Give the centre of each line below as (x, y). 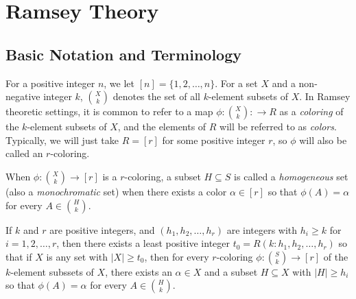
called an (24, 153)
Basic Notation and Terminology (123, 54)
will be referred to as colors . (278, 127)
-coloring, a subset (163, 176)
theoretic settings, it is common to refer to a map (109, 111)
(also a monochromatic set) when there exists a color (116, 191)
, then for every (177, 256)
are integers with (262, 229)
